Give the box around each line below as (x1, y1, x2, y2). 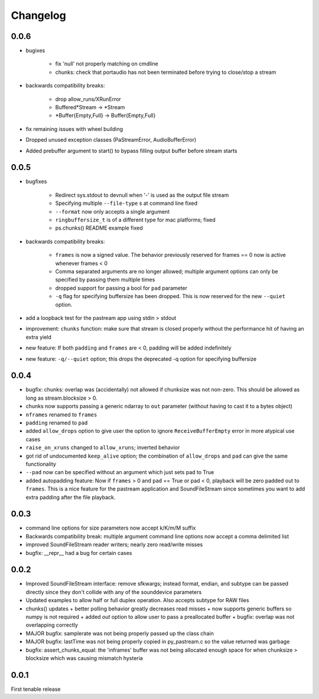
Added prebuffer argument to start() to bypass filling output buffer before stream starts (25, 147, 237, 154)
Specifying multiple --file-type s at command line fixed (55, 200, 198, 207)
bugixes (25, 47, 45, 54)
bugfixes (25, 178, 47, 185)
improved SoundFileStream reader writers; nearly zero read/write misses (25, 541, 203, 548)
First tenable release (11, 685, 61, 693)
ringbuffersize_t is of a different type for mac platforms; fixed (55, 216, 216, 224)
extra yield (25, 334, 51, 341)
